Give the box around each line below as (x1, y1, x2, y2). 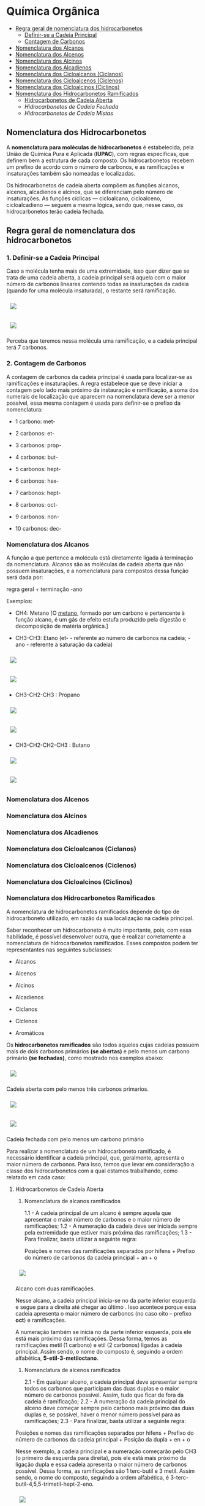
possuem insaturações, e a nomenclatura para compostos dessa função (6, 567, 188, 575)
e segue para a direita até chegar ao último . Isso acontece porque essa (15, 1303, 196, 1311)
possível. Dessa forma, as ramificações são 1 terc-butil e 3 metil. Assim (15, 1467, 195, 1475)
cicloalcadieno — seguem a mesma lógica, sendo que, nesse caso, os (6, 201, 184, 208)
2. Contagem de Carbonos (6, 359, 87, 368)
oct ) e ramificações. (15, 1316, 67, 1324)
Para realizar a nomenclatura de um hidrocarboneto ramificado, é (6, 1147, 171, 1155)
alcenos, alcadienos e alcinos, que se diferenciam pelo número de (6, 188, 173, 195)
